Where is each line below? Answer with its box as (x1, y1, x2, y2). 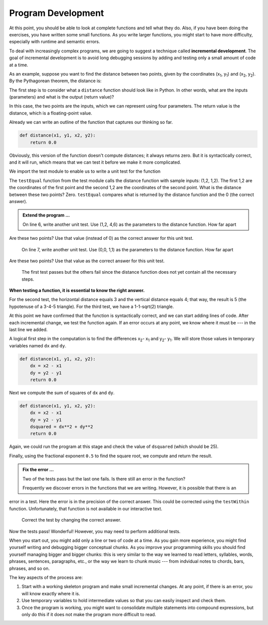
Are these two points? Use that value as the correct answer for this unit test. (9, 258, 165, 264)
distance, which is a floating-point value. (9, 110, 93, 116)
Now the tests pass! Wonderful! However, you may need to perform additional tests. (9, 528, 181, 534)
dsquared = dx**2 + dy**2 (30, 424, 93, 430)
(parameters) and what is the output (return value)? (9, 94, 114, 100)
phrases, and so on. (9, 565, 50, 571)
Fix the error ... (22, 467, 54, 473)
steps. (21, 276, 34, 282)
